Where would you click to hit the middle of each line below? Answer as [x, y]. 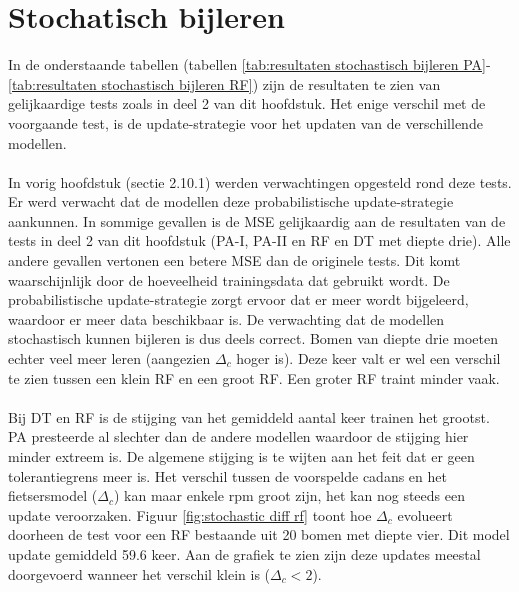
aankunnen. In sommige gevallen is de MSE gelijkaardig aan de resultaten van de [257, 220]
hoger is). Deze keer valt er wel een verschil [368, 358]
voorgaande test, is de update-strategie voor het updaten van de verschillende [245, 122]
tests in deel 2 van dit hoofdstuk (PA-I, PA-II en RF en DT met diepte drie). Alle [259, 240]
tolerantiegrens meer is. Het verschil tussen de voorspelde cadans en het [227, 475]
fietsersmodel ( [53, 495]
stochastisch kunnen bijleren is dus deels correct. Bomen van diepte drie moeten [253, 338]
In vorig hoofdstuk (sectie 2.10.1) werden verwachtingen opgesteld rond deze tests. [260, 181]
